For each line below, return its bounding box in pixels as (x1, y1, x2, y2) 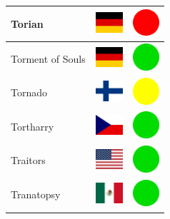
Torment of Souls (11, 51, 86, 66)
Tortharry (11, 118, 54, 133)
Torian (11, 16, 44, 31)
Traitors (11, 153, 46, 168)
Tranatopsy (11, 187, 61, 202)
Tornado (11, 85, 48, 100)
